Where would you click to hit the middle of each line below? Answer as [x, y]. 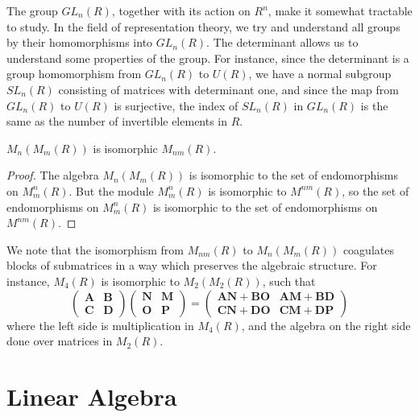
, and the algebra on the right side [326, 325]
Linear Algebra [92, 396]
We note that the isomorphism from [95, 249]
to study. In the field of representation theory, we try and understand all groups [203, 26]
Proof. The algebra [53, 175]
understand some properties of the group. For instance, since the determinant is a [208, 58]
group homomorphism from [74, 74]
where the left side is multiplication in [100, 325]
